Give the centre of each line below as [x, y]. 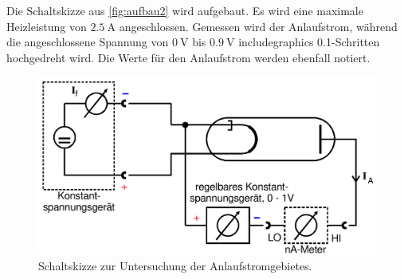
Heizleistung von [47, 26]
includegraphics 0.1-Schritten [309, 42]
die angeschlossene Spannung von [88, 42]
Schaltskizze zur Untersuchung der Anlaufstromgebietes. [175, 266]
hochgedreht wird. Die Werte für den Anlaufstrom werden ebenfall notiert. [188, 57]
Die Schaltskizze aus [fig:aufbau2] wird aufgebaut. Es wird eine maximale [185, 10]
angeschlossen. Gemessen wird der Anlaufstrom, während [258, 26]
